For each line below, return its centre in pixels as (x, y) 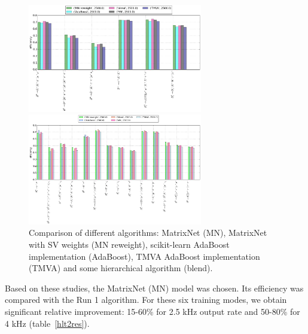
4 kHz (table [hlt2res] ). (47, 323)
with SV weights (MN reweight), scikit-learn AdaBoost (129, 245)
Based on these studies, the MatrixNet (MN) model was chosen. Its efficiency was (154, 288)
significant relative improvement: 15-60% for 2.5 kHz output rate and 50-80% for (153, 311)
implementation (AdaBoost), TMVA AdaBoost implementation (144, 256)
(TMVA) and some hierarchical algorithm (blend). (121, 268)
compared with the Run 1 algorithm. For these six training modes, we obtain (146, 300)
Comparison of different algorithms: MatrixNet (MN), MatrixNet (148, 233)
